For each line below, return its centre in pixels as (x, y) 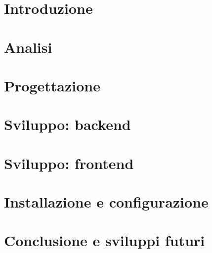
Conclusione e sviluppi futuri (105, 240)
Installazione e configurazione (106, 202)
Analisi (28, 47)
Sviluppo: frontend (69, 163)
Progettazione (52, 85)
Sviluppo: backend (67, 124)
